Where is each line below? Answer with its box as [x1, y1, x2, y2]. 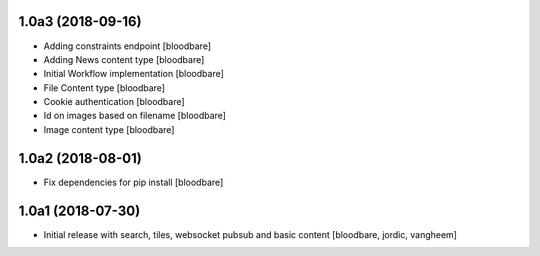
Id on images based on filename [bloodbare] [43, 110, 227, 122]
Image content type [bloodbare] [43, 123, 175, 135]
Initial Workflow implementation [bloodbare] [43, 68, 225, 80]
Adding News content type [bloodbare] [43, 53, 205, 65]
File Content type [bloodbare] [43, 81, 165, 94]
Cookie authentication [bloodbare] [43, 96, 185, 108]
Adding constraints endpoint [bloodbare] [43, 40, 212, 52]
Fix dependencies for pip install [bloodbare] [43, 176, 224, 188]
